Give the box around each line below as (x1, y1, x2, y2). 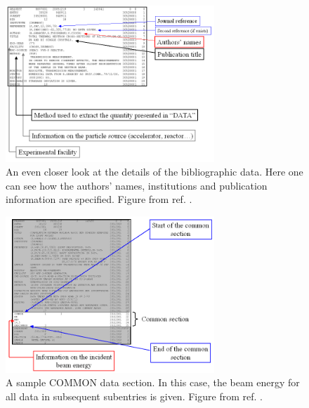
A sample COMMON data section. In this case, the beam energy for (6, 375, 300, 390)
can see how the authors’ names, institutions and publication (6, 178, 268, 192)
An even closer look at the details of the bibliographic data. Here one (6, 164, 303, 179)
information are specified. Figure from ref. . (6, 192, 192, 206)
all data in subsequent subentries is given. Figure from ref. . (6, 388, 263, 403)
